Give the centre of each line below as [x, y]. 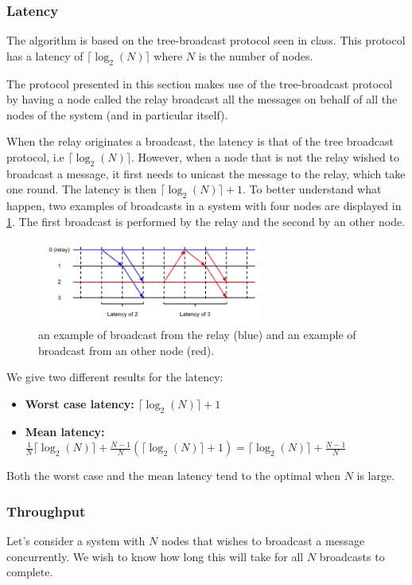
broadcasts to [352, 556]
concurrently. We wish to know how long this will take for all [155, 556]
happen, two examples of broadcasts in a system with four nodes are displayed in [204, 206]
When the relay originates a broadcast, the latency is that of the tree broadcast [200, 141]
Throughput [46, 511]
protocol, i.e [35, 156]
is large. [376, 476]
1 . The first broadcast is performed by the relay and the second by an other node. [206, 221]
